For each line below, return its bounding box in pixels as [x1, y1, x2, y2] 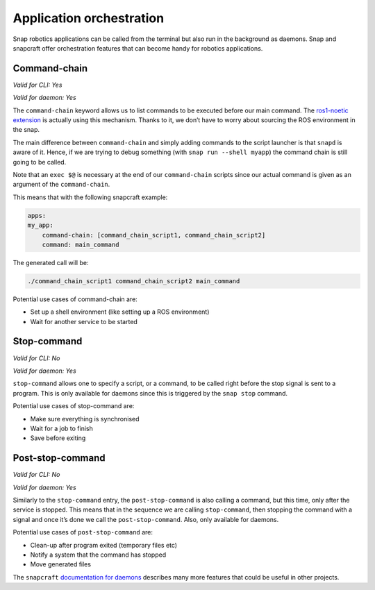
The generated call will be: [12, 258, 89, 267]
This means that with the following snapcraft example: [12, 193, 168, 201]
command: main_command [42, 240, 119, 248]
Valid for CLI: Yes [12, 81, 62, 89]
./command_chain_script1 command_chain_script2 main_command [27, 277, 240, 285]
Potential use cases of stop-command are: [12, 402, 135, 410]
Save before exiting [30, 434, 86, 442]
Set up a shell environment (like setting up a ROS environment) [30, 307, 210, 316]
